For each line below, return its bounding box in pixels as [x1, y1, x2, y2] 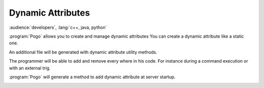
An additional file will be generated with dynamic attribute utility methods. [9, 49, 157, 55]
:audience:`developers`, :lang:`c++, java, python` [9, 24, 107, 30]
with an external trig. [9, 65, 51, 71]
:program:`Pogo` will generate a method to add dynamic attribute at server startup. [9, 74, 176, 80]
